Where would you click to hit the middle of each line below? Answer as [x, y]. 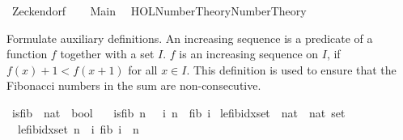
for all [143, 69]
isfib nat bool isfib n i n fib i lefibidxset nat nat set [178, 112]
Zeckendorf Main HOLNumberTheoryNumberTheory [159, 11]
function [27, 54]
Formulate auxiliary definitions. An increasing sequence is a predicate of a [190, 38]
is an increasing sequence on [249, 54]
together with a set [107, 54]
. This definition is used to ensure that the [291, 69]
